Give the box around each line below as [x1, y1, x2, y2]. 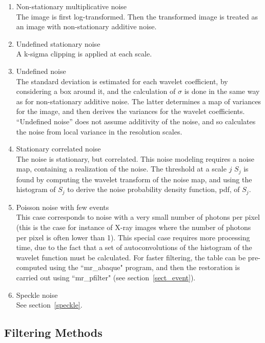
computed [16, 262, 47, 273]
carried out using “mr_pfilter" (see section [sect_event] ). [16, 272, 196, 282]
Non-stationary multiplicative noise [16, 1, 127, 11]
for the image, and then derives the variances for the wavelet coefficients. [16, 106, 245, 117]
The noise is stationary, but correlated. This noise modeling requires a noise [16, 153, 255, 164]
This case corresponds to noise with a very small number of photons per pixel [16, 212, 260, 222]
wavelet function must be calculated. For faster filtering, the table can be [16, 252, 246, 262]
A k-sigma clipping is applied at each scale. [16, 48, 152, 59]
